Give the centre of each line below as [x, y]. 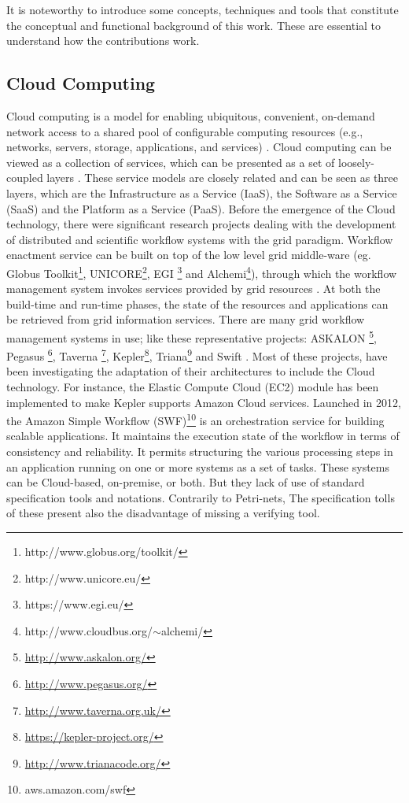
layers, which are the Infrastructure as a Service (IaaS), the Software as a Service [202, 192]
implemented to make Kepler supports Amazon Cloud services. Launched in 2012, [204, 402]
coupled [25, 178]
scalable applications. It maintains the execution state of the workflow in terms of [203, 436]
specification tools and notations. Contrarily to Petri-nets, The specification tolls [201, 497]
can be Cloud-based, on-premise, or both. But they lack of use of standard [186, 482]
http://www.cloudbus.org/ [89, 630]
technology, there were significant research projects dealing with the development [201, 224]
